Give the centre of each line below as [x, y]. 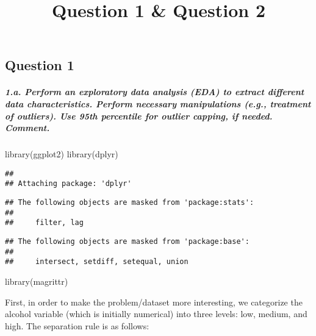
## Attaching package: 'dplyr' [68, 184]
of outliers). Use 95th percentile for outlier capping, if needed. [139, 116]
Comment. [27, 128]
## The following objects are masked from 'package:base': [127, 241]
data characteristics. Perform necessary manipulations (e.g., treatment [158, 103]
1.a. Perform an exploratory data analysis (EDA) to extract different [155, 92]
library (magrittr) [37, 281]
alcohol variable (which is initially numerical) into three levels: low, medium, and [156, 314]
